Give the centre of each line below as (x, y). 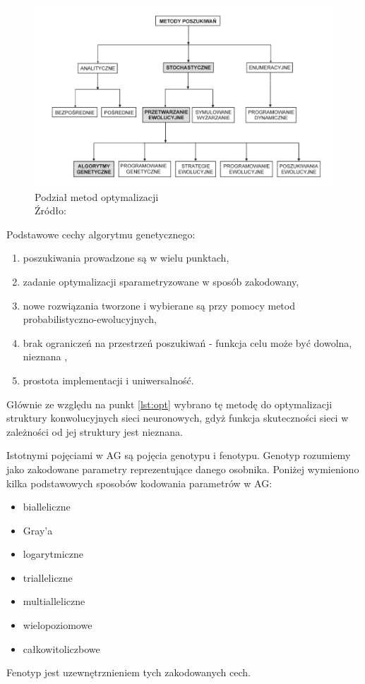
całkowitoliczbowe (61, 648)
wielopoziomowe (58, 625)
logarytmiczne (53, 554)
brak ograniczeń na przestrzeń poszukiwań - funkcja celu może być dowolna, (187, 342)
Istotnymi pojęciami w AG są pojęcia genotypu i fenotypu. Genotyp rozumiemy (179, 455)
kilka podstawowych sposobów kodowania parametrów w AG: (139, 483)
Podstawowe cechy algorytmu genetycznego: (101, 234)
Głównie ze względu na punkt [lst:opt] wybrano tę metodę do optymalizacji (169, 404)
